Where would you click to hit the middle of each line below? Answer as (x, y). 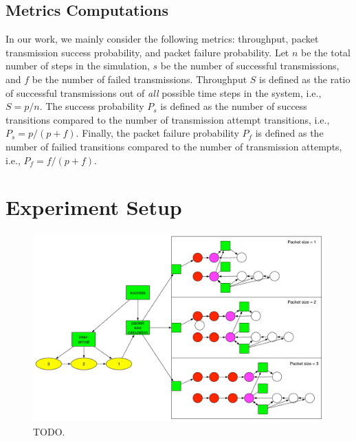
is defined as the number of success (234, 106)
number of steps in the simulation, (78, 66)
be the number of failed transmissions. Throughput (140, 79)
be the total (326, 52)
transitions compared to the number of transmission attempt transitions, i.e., (168, 119)
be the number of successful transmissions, (250, 66)
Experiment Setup (94, 207)
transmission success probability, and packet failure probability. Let (147, 52)
